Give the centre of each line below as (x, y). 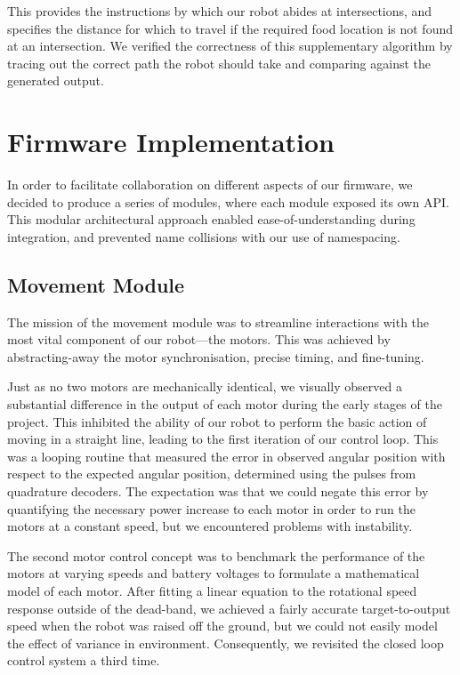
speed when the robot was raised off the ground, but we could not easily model (222, 626)
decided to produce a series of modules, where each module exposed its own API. (228, 201)
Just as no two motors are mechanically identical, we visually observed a (205, 386)
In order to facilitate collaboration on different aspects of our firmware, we (210, 185)
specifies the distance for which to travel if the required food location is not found (230, 28)
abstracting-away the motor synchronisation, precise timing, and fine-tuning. (216, 356)
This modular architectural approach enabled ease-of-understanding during (211, 219)
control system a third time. (84, 660)
